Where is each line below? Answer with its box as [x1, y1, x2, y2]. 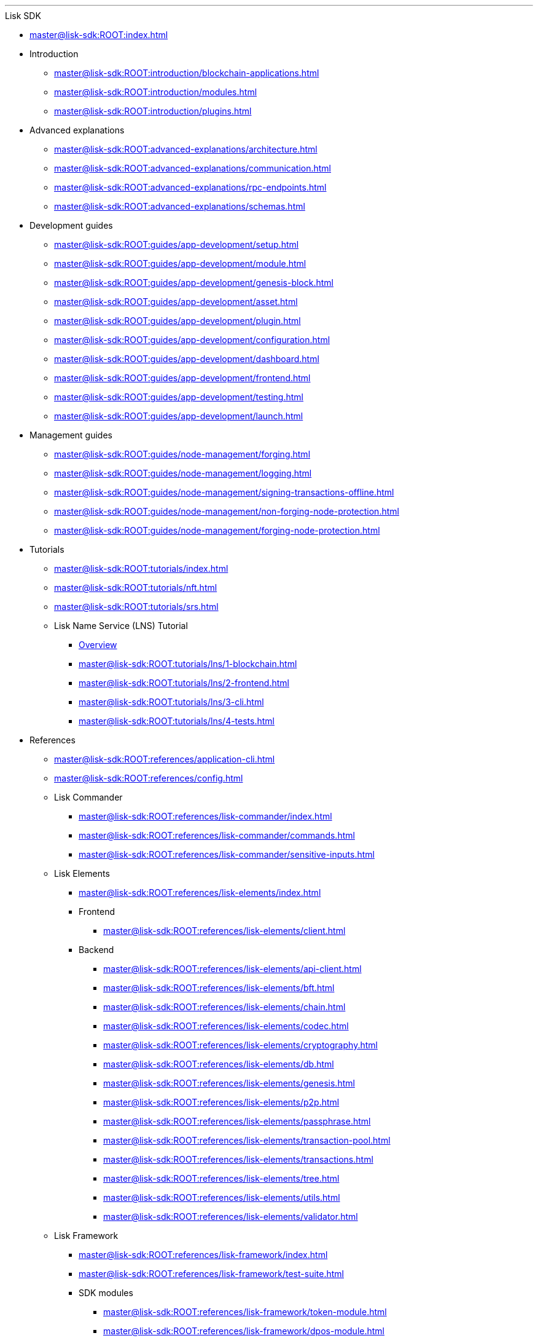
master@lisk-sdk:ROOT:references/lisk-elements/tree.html [103, 1173, 340, 1184]
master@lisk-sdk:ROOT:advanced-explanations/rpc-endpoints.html [54, 182, 327, 192]
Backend [79, 944, 114, 955]
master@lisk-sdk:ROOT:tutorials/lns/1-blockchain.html [79, 659, 297, 669]
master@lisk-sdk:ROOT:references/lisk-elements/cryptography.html [103, 1040, 378, 1050]
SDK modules [79, 1288, 133, 1298]
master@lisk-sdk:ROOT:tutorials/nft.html [54, 582, 217, 593]
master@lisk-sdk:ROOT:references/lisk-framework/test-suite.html [79, 1268, 344, 1279]
